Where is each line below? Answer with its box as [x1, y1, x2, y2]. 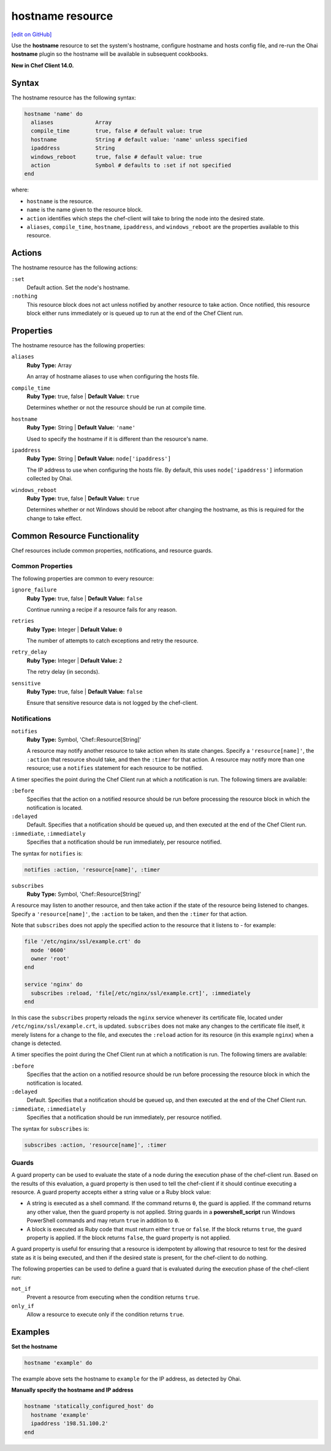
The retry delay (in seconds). [26, 668, 101, 675]
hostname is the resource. [26, 197, 94, 205]
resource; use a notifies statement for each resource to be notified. [26, 764, 204, 772]
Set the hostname [11, 1343, 58, 1350]
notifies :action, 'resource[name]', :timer [24, 866, 161, 873]
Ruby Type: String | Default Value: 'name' [26, 424, 136, 431]
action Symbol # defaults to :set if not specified [31, 161, 232, 169]
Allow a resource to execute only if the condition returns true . [26, 1311, 185, 1318]
